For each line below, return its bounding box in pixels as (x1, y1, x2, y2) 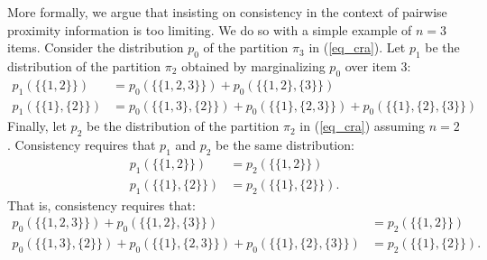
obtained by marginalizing (181, 56, 326, 75)
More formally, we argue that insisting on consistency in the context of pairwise (7, 3, 447, 21)
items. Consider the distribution (7, 38, 184, 57)
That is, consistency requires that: (7, 195, 196, 214)
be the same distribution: (216, 135, 354, 154)
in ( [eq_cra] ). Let (308, 38, 406, 57)
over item (345, 56, 397, 75)
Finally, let (7, 116, 67, 135)
